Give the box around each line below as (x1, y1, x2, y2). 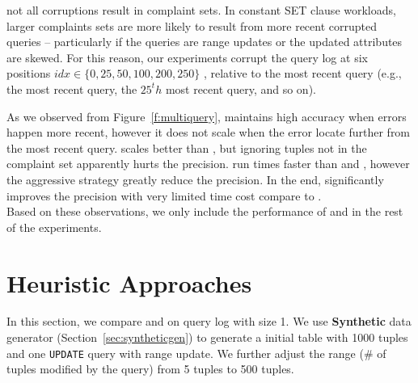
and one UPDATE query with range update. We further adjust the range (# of (6, 344, 386, 361)
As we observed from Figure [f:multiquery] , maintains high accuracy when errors (6, 107, 407, 124)
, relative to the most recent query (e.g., (203, 65, 402, 82)
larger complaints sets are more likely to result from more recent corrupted (6, 17, 377, 34)
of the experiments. (6, 218, 102, 235)
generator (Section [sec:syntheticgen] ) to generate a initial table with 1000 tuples (6, 329, 408, 346)
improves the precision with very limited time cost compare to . (6, 187, 322, 204)
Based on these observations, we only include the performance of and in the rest (6, 203, 403, 220)
